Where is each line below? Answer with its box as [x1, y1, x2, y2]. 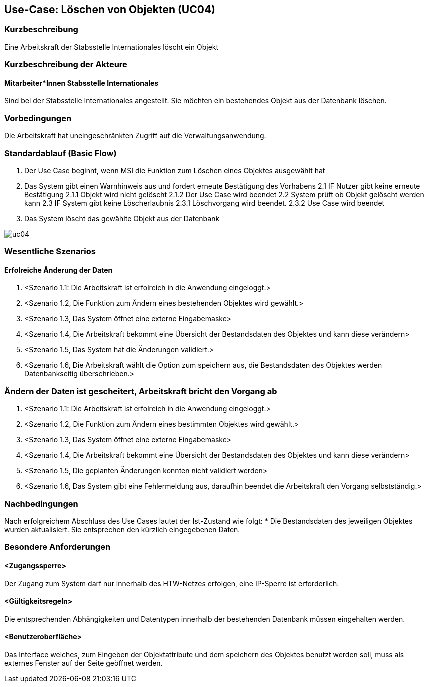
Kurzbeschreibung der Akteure [4, 59, 127, 70]
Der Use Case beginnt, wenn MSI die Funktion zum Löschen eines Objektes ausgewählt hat [24, 166, 325, 175]
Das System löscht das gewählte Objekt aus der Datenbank [24, 214, 220, 223]
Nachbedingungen [4, 498, 78, 509]
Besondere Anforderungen [4, 542, 111, 552]
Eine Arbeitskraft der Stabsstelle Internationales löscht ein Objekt [4, 42, 219, 51]
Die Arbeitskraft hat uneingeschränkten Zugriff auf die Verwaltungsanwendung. [4, 131, 266, 140]
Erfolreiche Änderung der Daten [4, 265, 113, 274]
